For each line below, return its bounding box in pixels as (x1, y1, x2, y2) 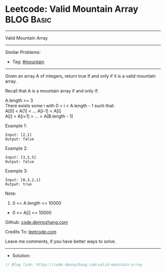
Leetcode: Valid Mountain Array (5, 3, 138, 15)
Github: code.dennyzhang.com (5, 219, 68, 225)
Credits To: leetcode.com (5, 228, 57, 234)
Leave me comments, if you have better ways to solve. (5, 238, 116, 244)
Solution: (12, 252, 31, 258)
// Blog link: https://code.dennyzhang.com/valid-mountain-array (5, 262, 142, 267)
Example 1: (5, 123, 27, 129)
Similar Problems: (5, 49, 41, 55)
